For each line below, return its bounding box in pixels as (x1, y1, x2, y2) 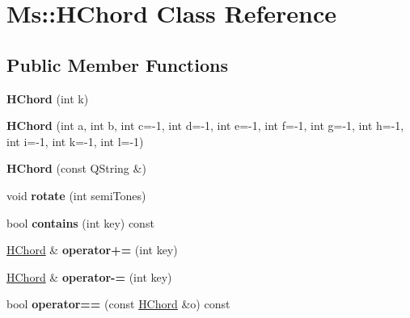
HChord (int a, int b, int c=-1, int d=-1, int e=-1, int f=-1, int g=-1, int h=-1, (6, 117, 404, 134)
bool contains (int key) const (6, 214, 154, 231)
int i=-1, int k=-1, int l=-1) (6, 132, 144, 149)
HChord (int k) (6, 90, 89, 107)
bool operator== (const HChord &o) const (6, 295, 230, 312)
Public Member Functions (6, 52, 228, 77)
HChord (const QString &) (6, 160, 146, 177)
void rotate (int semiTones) (6, 186, 146, 203)
